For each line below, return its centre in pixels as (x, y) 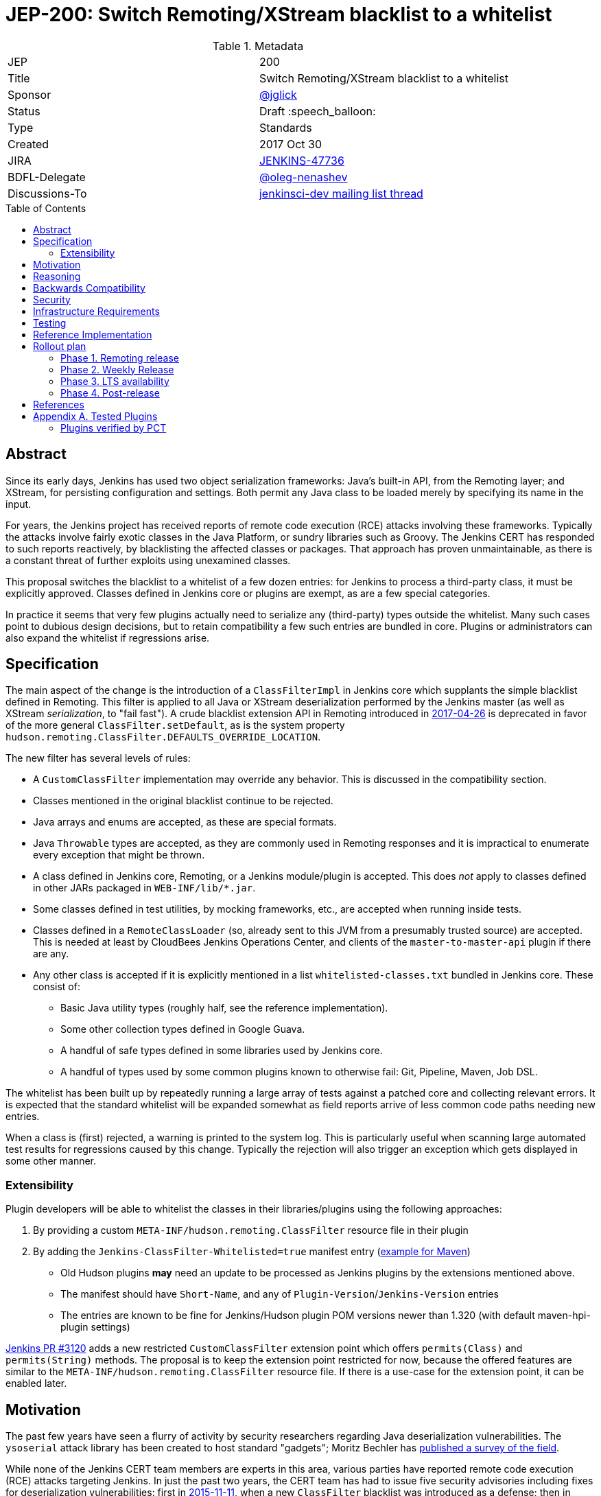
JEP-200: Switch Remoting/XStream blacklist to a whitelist (279, 14)
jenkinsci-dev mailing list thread (341, 193)
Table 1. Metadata (258, 46)
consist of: (57, 987)
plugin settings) (95, 1327)
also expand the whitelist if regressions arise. (108, 638)
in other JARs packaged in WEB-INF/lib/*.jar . (144, 888)
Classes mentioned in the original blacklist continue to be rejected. (183, 801)
